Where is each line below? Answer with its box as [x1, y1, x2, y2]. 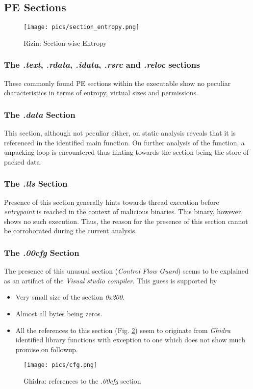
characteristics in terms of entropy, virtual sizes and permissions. [4, 87, 198, 98]
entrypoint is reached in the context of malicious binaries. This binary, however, [4, 206, 243, 217]
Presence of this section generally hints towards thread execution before [4, 196, 219, 207]
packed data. [4, 156, 42, 167]
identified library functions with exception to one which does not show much [15, 334, 245, 345]
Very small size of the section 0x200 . [15, 292, 125, 302]
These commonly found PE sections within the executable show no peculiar [4, 78, 231, 88]
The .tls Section [4, 177, 68, 190]
